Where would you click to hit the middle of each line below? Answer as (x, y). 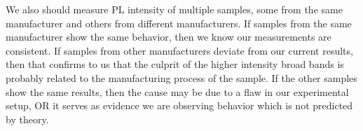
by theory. (27, 119)
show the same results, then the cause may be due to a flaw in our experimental (177, 91)
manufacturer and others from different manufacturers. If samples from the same (179, 23)
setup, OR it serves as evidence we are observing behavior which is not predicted (179, 105)
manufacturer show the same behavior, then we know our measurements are (169, 37)
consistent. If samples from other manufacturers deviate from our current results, (179, 50)
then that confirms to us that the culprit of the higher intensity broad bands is (175, 64)
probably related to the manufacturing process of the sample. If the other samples (181, 77)
